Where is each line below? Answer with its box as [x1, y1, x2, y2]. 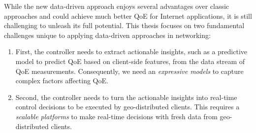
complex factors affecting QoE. [15, 75, 108, 86]
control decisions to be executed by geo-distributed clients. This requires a [15, 101, 240, 112]
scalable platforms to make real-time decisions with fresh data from [15, 111, 218, 121]
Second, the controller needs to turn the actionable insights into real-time [15, 92, 237, 102]
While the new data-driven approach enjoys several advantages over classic [4, 1, 229, 11]
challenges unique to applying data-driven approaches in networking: [4, 30, 211, 40]
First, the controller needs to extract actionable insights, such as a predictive [15, 46, 248, 57]
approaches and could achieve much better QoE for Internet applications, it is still [4, 10, 252, 21]
